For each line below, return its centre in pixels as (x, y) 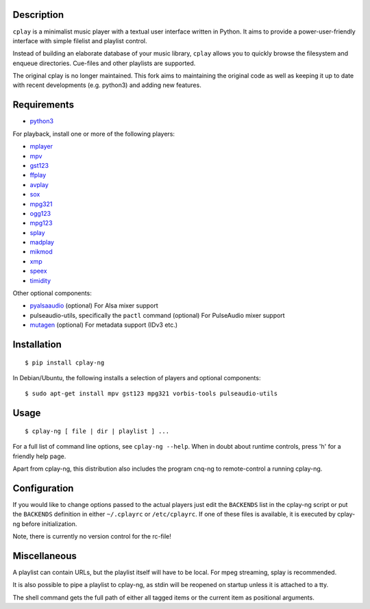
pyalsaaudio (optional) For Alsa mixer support (94, 306)
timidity (40, 280)
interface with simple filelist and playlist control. (80, 40)
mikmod (41, 252)
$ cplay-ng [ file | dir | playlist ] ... (97, 431)
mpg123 (41, 223)
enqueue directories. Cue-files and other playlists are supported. (104, 63)
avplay (39, 184)
